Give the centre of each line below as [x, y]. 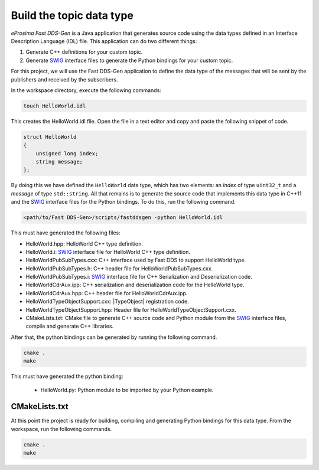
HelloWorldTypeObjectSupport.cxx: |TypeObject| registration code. [107, 302]
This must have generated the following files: [66, 233]
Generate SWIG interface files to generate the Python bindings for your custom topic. [129, 60]
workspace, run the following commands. [61, 429]
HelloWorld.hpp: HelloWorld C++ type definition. [84, 244]
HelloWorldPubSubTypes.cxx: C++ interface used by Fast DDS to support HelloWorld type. [136, 260]
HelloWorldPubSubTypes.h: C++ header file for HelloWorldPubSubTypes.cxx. [119, 268]
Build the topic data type [72, 15]
